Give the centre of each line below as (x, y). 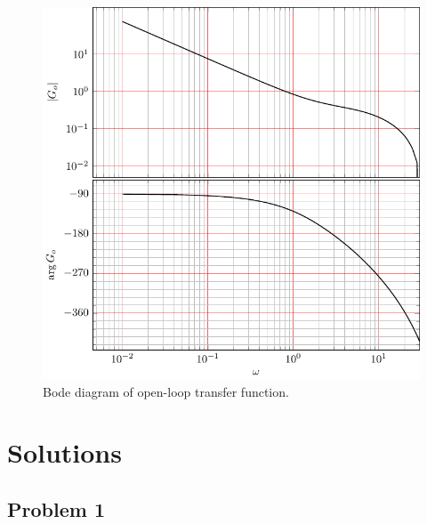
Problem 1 (56, 508)
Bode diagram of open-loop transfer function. (166, 391)
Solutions (64, 452)
